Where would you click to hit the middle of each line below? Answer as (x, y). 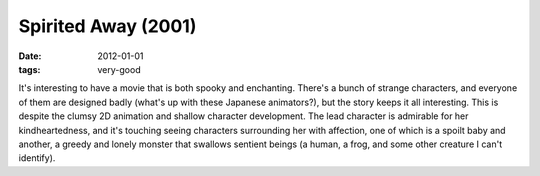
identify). (37, 158)
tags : (29, 69)
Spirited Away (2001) (107, 26)
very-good (119, 69)
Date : (30, 56)
